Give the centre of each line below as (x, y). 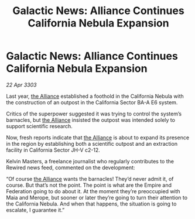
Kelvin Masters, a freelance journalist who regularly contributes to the (90, 161)
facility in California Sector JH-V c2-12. (53, 150)
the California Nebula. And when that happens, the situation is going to (91, 204)
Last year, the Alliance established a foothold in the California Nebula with (95, 96)
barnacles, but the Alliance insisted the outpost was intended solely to (91, 120)
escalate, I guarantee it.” (35, 210)
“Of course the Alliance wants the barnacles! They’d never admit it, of (90, 179)
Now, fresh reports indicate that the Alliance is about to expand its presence (97, 137)
